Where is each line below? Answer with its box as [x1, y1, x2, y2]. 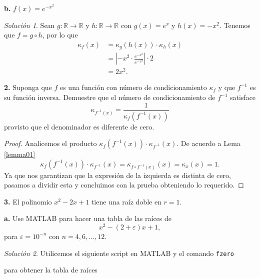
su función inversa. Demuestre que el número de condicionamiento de [4, 92, 215, 102]
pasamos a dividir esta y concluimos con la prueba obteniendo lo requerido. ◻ [4, 179, 244, 190]
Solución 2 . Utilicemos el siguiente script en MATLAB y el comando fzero [4, 247, 234, 258]
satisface [229, 92, 256, 102]
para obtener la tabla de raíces [4, 264, 97, 275]
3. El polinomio [4, 196, 52, 206]
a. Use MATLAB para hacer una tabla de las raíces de [4, 213, 171, 223]
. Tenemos [219, 19, 250, 30]
